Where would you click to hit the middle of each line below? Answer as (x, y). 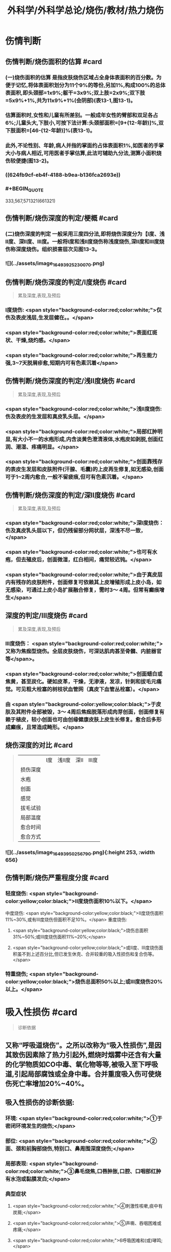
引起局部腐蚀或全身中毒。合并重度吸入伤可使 (85, 1074)
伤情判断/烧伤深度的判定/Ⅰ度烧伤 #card (66, 282)
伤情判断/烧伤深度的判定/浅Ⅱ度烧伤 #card (70, 381)
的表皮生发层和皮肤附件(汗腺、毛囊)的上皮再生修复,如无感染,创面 (84, 469)
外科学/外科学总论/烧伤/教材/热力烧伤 (85, 10)
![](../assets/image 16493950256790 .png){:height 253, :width (80, 853)
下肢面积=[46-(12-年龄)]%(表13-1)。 (50, 131)
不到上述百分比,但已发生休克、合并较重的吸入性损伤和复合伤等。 (89, 954)
